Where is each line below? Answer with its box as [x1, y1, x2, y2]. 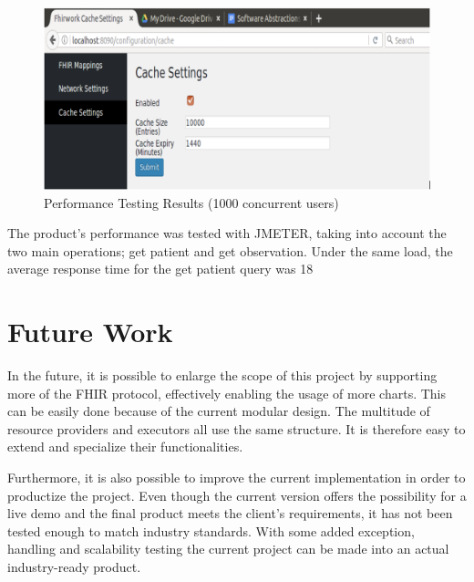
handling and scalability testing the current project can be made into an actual [7, 539, 449, 558]
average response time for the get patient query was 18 [7, 259, 314, 278]
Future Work [7, 313, 173, 350]
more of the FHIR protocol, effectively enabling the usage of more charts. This [7, 383, 447, 402]
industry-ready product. [7, 557, 141, 577]
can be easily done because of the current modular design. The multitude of [7, 401, 430, 421]
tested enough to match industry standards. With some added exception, [7, 521, 415, 540]
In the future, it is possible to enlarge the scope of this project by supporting [7, 366, 438, 385]
